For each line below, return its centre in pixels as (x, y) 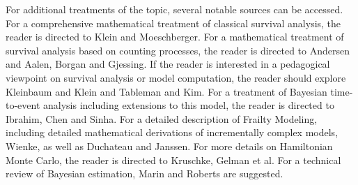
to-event (23, 105)
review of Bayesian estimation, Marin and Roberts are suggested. (145, 173)
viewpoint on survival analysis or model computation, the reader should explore (176, 77)
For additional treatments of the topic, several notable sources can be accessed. (174, 9)
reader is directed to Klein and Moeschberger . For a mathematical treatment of (175, 37)
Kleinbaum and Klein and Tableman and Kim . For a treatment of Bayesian (166, 91)
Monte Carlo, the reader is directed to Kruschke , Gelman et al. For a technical (173, 160)
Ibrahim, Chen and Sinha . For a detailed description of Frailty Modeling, (162, 118)
